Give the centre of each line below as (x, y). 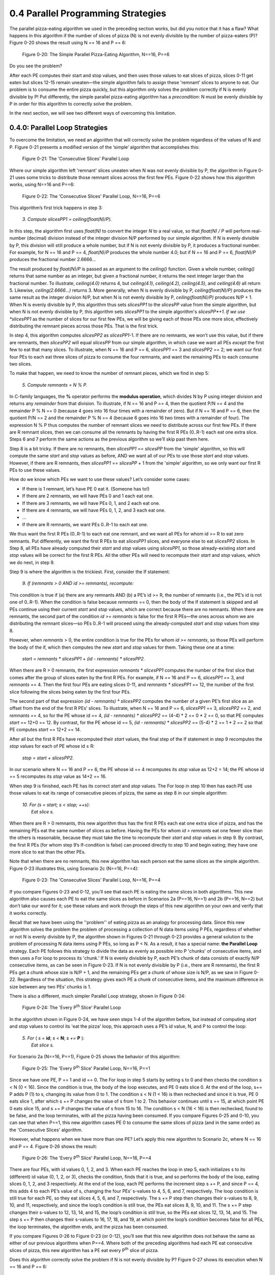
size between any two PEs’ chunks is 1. (50, 986)
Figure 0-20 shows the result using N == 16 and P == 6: (68, 43)
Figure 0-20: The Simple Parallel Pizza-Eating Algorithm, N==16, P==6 (96, 54)
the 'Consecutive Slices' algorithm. (46, 1130)
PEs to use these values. (35, 470)
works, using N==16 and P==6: (42, 185)
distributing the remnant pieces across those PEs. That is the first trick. (84, 326)
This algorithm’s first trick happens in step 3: (56, 208)
